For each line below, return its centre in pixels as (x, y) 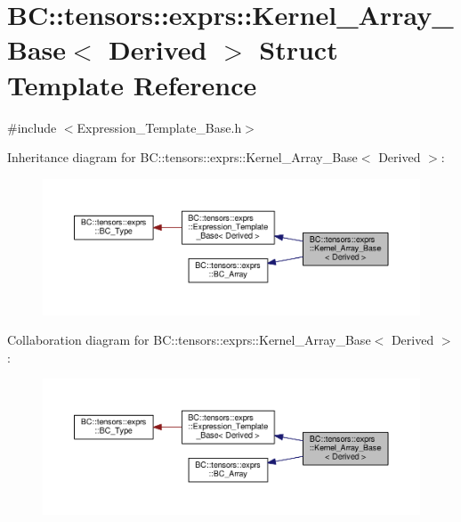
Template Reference (132, 84)
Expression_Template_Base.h (159, 127)
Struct (299, 49)
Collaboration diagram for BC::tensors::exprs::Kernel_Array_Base (189, 340)
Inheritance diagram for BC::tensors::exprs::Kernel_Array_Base (182, 157)
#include (32, 127)
